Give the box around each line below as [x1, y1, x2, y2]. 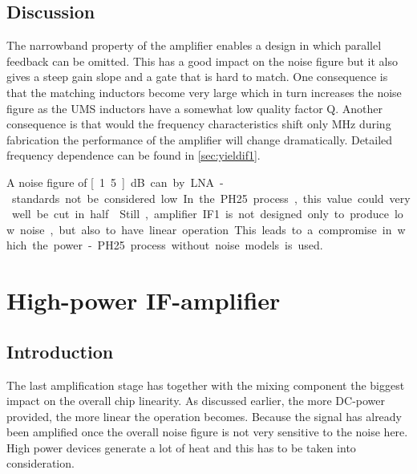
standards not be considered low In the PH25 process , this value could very [11, 189, 411, 206]
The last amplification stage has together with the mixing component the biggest [6, 376, 405, 393]
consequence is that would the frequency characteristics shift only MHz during [6, 115, 391, 132]
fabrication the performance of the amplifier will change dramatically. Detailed [6, 131, 393, 148]
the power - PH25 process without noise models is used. [32, 237, 323, 253]
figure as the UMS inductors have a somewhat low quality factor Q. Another [6, 99, 383, 116]
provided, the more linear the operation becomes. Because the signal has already [6, 407, 403, 424]
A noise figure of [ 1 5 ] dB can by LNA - [6, 173, 224, 190]
